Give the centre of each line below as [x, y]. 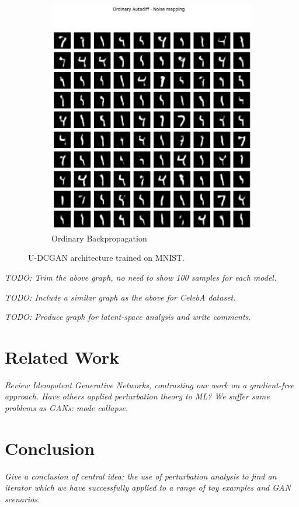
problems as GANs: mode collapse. [67, 408]
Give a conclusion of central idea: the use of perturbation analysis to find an [141, 476]
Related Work [62, 356]
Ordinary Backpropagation [99, 238]
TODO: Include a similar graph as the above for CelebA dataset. [120, 297]
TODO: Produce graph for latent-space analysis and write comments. [128, 317]
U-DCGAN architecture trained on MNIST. [106, 258]
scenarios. [22, 499]
